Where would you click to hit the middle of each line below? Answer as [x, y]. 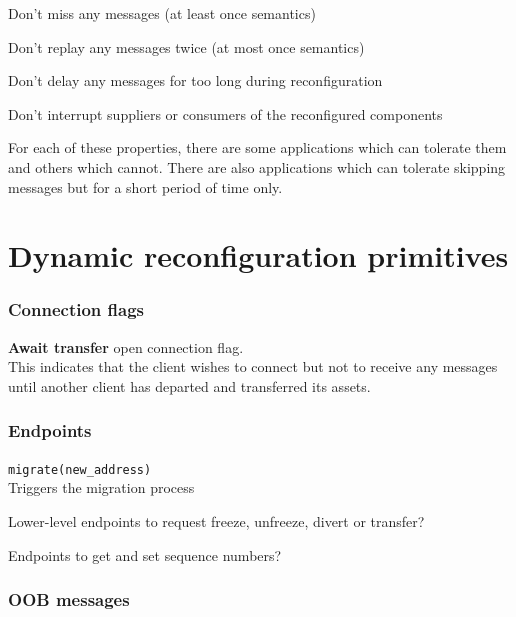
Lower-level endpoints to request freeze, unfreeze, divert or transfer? [216, 521]
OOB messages [69, 599]
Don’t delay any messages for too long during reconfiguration [195, 80]
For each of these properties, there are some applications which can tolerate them [257, 147]
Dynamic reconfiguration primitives [258, 255]
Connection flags [76, 309]
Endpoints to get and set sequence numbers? [145, 554]
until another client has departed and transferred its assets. [189, 385]
